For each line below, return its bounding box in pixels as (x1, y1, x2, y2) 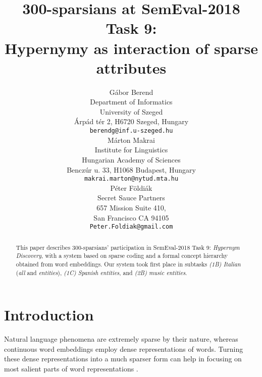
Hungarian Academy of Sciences (82, 154, 181, 165)
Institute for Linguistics (94, 144, 168, 155)
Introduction (4, 304, 94, 325)
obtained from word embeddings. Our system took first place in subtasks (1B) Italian (16, 259, 241, 268)
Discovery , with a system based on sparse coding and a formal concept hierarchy (16, 251, 228, 260)
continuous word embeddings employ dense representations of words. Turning (4, 343, 243, 354)
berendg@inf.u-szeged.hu (89, 127, 173, 135)
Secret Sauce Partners (97, 192, 165, 203)
